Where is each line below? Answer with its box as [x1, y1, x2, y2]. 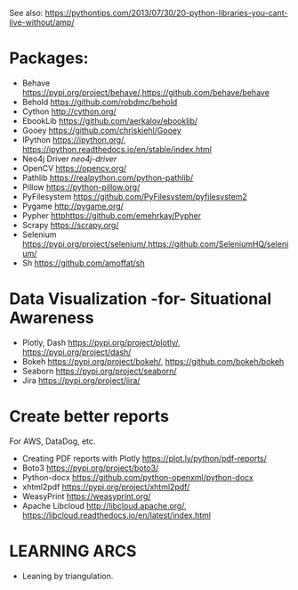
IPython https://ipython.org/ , [21, 134, 126, 145]
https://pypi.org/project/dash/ [21, 347, 132, 357]
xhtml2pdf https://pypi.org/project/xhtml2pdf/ [21, 481, 190, 492]
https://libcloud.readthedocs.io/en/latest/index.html [21, 510, 212, 520]
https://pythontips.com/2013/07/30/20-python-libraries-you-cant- [44, 8, 288, 18]
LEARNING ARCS [9, 541, 137, 561]
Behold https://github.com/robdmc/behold [21, 96, 178, 107]
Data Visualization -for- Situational [9, 289, 272, 309]
